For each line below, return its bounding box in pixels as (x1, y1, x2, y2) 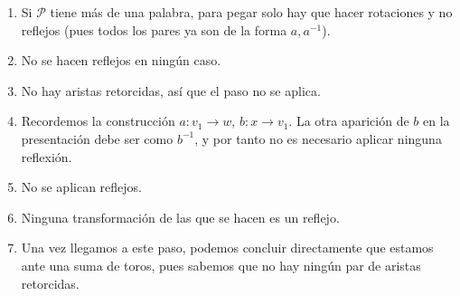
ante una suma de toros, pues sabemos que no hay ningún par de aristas (21, 255, 421, 274)
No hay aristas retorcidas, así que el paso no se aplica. (21, 81, 321, 100)
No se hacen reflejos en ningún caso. (21, 51, 221, 70)
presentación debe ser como (21, 129, 174, 148)
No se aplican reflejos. (21, 177, 142, 196)
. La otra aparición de (288, 111, 409, 130)
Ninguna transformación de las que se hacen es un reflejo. (21, 207, 340, 226)
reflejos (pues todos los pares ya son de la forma (21, 20, 287, 39)
